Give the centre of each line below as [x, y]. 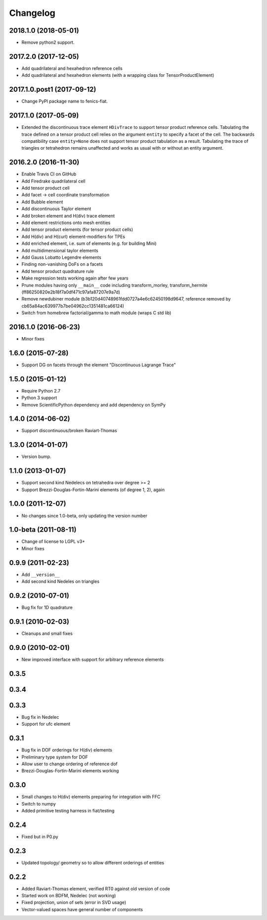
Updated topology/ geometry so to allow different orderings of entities [93, 862]
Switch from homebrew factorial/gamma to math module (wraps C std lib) [96, 313]
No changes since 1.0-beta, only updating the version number [85, 516]
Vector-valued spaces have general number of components [82, 909]
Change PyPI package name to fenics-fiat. [65, 101]
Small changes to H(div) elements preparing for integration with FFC [91, 797]
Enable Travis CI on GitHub [49, 174]
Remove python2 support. [48, 43]
